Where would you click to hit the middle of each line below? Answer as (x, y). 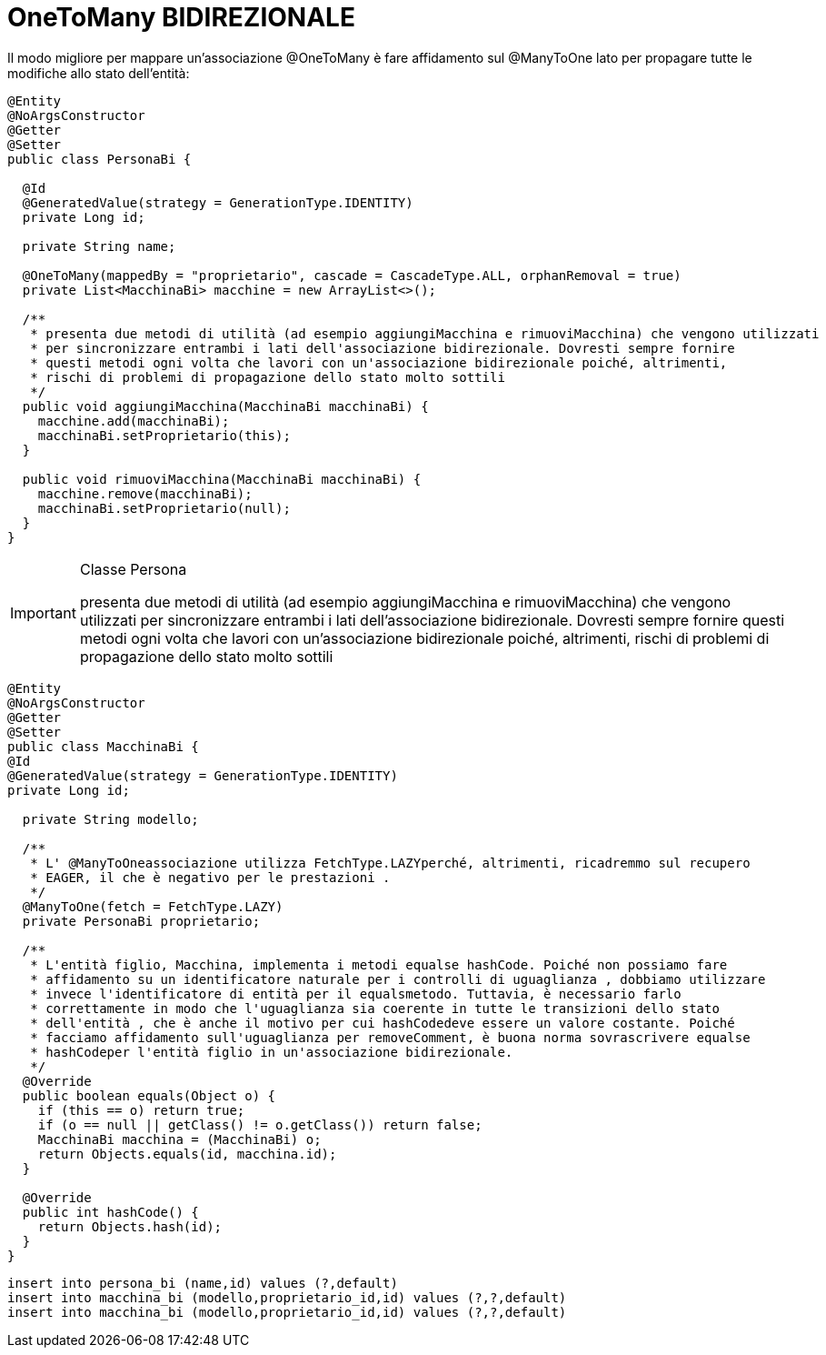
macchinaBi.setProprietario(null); (164, 508)
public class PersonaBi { (100, 159)
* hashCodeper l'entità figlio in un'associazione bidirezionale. (272, 1052)
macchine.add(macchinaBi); (134, 421)
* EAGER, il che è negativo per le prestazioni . (210, 877)
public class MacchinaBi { (103, 746)
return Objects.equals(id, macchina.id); (187, 1154)
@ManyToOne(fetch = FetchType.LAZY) (153, 906)
